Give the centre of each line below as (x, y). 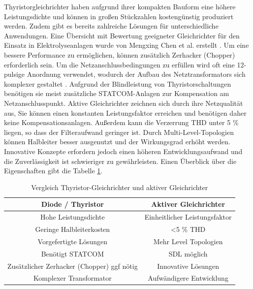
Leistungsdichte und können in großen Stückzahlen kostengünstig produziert (119, 16)
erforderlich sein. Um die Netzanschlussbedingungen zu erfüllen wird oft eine (119, 64)
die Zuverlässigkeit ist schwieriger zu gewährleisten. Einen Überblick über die (120, 161)
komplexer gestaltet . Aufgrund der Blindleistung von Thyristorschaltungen (118, 83)
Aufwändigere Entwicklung (188, 278)
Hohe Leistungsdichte (73, 217)
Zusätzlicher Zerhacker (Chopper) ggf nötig (73, 266)
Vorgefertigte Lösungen (73, 241)
